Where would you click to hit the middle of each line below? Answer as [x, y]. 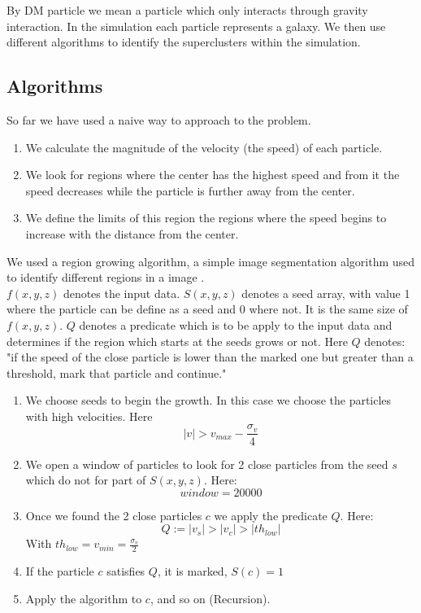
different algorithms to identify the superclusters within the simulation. [184, 42]
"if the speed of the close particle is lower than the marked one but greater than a [210, 357]
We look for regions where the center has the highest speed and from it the [213, 175]
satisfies [126, 571]
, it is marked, [192, 571]
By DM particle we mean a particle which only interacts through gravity [187, 10]
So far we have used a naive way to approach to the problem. [159, 119]
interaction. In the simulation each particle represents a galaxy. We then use [196, 26]
